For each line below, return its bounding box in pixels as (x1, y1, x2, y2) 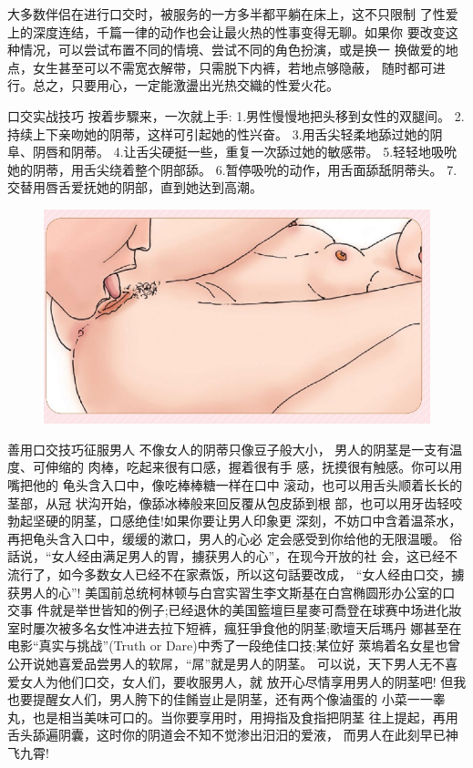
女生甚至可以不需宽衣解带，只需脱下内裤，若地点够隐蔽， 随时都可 (32, 57, 433, 77)
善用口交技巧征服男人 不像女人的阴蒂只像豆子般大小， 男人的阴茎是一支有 (7, 439, 450, 458)
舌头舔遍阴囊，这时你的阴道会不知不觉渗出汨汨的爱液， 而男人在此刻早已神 (7, 725, 458, 744)
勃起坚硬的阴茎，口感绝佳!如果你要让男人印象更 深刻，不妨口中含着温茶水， (7, 511, 462, 530)
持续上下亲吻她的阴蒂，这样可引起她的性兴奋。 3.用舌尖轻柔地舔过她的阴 (7, 124, 443, 143)
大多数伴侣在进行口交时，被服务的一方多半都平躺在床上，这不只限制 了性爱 (7, 5, 458, 23)
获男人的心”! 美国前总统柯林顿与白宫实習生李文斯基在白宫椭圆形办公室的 (7, 582, 443, 601)
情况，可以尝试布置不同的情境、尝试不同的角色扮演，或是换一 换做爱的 (19, 40, 446, 59)
